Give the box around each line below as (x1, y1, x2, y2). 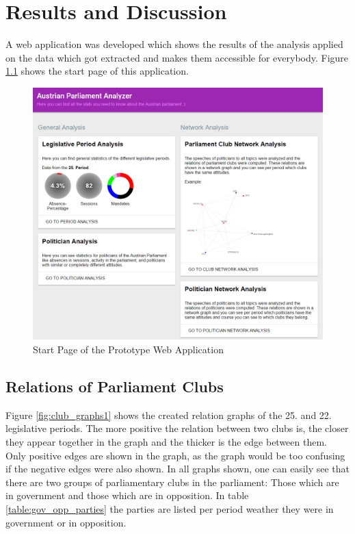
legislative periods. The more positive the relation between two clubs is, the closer (5, 421, 349, 435)
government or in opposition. (5, 515, 127, 529)
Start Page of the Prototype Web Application (33, 342, 224, 357)
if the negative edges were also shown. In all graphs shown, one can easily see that (5, 461, 350, 476)
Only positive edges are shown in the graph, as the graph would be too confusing (5, 448, 345, 462)
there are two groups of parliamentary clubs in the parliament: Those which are (5, 474, 339, 489)
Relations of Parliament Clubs (5, 376, 224, 396)
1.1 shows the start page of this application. (5, 64, 189, 78)
